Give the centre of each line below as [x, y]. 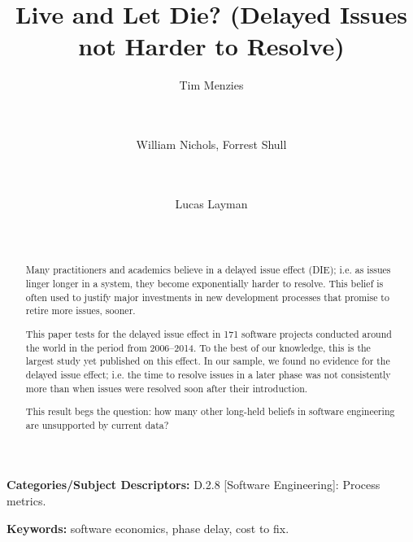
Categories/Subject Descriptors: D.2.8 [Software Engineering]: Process [193, 485]
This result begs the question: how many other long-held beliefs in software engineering [210, 411]
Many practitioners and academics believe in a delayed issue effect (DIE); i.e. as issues [208, 270]
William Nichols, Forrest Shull [211, 144]
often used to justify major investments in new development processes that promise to [207, 297]
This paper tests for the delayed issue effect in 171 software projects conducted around [209, 333]
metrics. [26, 501]
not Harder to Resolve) [211, 46]
